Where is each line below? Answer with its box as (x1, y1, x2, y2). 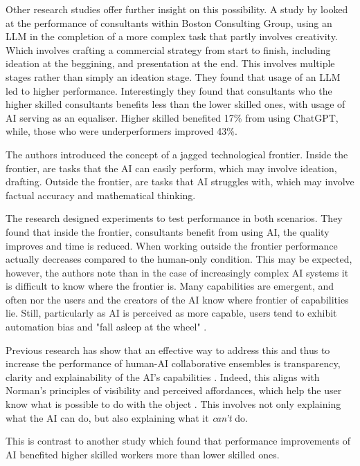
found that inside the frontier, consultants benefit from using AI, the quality (6, 224, 330, 239)
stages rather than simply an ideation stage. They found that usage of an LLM (6, 69, 341, 84)
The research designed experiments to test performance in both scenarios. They (6, 211, 343, 225)
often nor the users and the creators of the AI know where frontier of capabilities (6, 292, 349, 306)
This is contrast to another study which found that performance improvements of (6, 434, 350, 448)
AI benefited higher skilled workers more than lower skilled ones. (6, 447, 280, 461)
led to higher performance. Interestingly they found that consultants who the (6, 83, 332, 97)
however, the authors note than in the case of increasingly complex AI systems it (6, 265, 349, 279)
